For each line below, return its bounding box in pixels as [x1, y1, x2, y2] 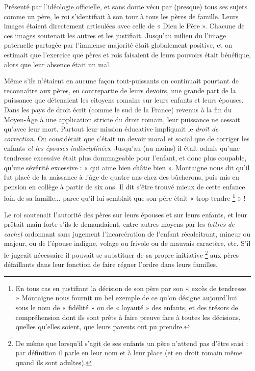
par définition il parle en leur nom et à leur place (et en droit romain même [15, 347, 243, 358]
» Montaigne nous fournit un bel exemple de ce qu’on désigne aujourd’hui [15, 292, 237, 303]
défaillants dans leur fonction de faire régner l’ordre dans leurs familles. [4, 259, 218, 269]
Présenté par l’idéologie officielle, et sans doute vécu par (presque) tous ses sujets [4, 1, 248, 11]
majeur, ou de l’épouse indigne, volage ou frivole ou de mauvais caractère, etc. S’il [4, 238, 251, 248]
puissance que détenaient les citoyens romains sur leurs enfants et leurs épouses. [4, 95, 244, 105]
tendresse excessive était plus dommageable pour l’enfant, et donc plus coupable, [4, 152, 247, 162]
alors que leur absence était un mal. [4, 59, 111, 69]
